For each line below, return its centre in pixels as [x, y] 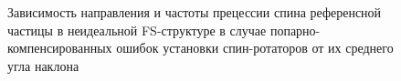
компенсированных [60, 48]
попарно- [295, 30]
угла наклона [43, 65]
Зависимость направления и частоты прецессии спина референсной [195, 12]
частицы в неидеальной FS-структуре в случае [137, 30]
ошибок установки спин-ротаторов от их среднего [255, 48]
